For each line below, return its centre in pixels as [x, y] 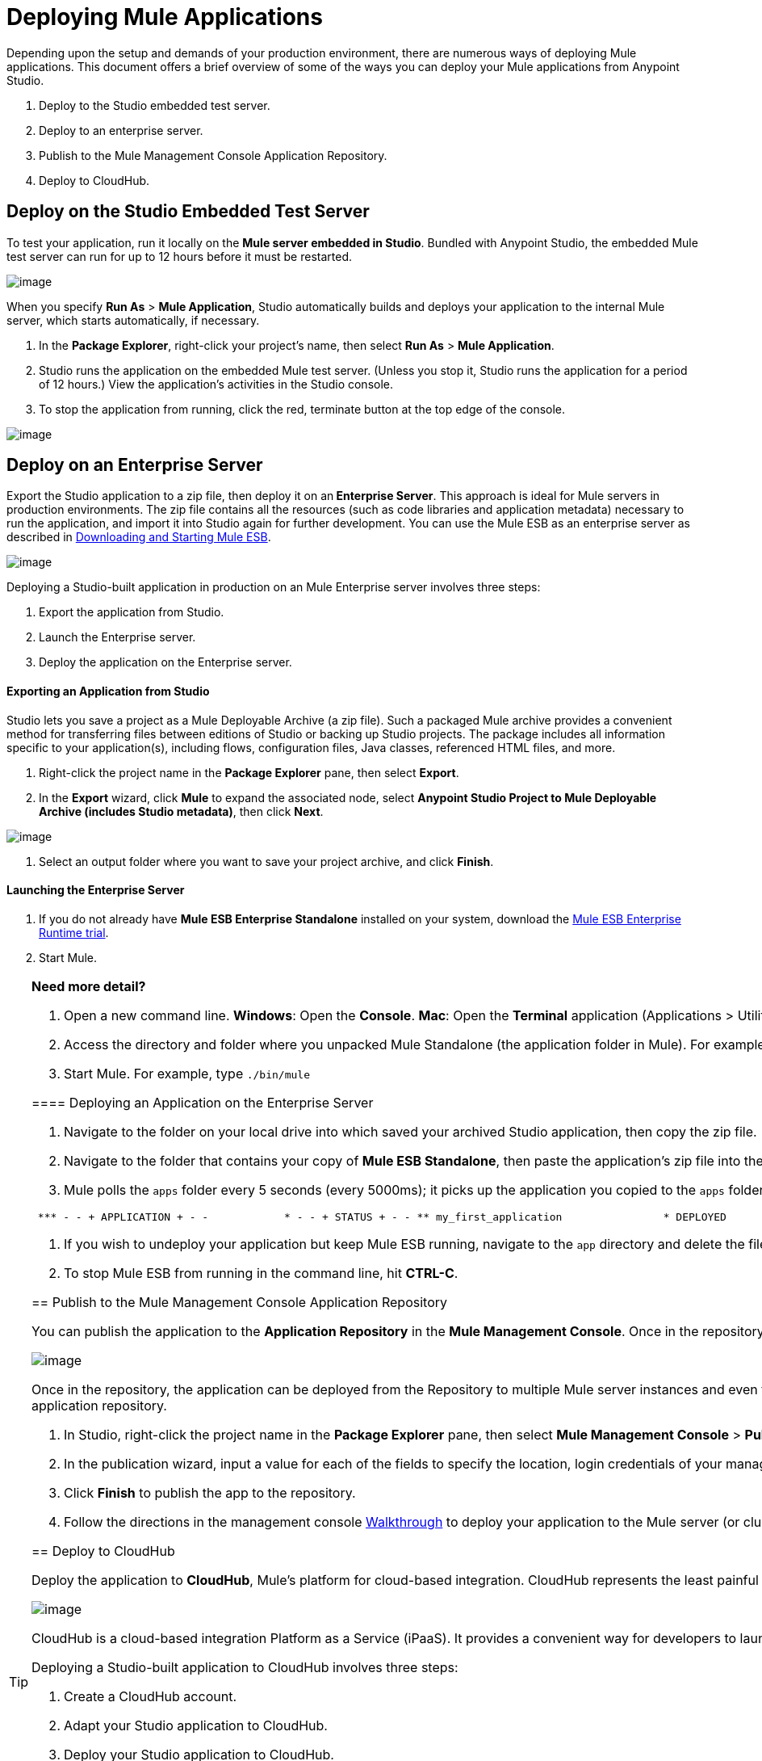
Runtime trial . [74, 932]
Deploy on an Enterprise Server [135, 465]
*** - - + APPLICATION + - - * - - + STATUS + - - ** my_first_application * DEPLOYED [382, 1217]
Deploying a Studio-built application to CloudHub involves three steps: [245, 1667]
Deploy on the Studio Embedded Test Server [188, 212]
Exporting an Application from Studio [108, 691]
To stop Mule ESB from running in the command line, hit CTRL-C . [261, 1273]
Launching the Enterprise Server [96, 890]
